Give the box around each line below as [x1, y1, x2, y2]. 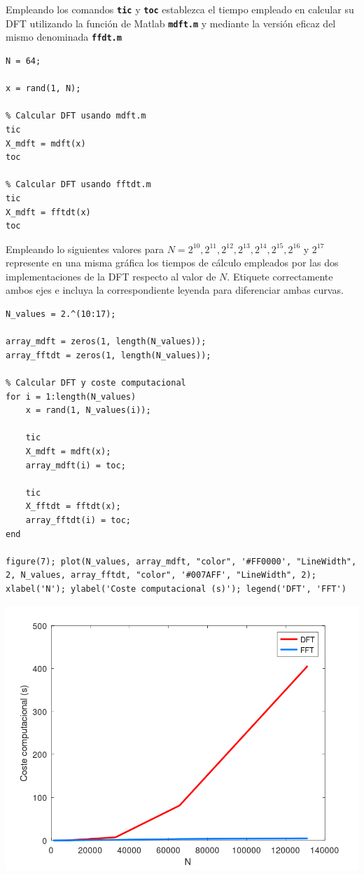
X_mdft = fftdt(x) [6, 207, 91, 217]
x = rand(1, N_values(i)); [25, 405, 151, 416]
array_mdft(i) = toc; [25, 460, 126, 470]
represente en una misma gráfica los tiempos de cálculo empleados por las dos [6, 255, 339, 270]
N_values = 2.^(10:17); [6, 309, 116, 320]
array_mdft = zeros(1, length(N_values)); [6, 337, 206, 347]
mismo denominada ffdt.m [6, 29, 122, 44]
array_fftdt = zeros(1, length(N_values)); [6, 350, 211, 360]
